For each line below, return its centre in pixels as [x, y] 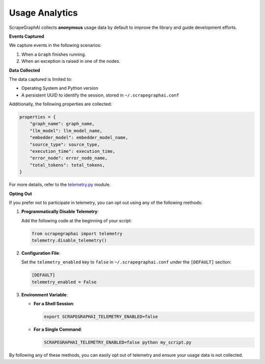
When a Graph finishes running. [54, 54]
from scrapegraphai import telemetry [77, 233]
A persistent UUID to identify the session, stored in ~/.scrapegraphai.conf [100, 95]
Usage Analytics [43, 13]
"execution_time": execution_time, [72, 151]
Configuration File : [41, 253]
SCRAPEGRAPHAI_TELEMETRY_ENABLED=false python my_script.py [118, 342]
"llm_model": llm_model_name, [66, 131]
